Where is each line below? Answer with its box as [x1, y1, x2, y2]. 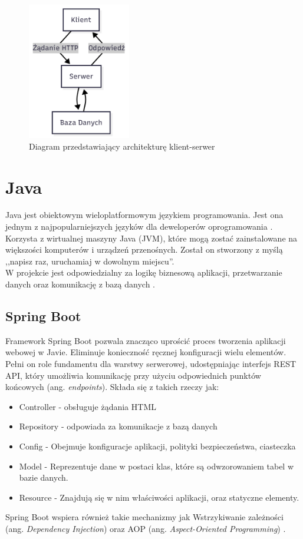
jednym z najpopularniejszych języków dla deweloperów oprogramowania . [5, 220, 273, 233]
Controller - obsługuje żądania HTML [19, 400, 156, 412]
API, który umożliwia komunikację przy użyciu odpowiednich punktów [5, 369, 261, 381]
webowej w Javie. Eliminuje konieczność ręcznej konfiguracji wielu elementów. [5, 346, 286, 358]
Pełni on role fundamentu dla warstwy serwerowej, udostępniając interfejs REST [5, 357, 297, 369]
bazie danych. [19, 471, 68, 484]
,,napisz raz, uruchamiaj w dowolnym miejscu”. [5, 254, 174, 267]
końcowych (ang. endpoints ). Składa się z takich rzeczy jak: [5, 381, 219, 393]
